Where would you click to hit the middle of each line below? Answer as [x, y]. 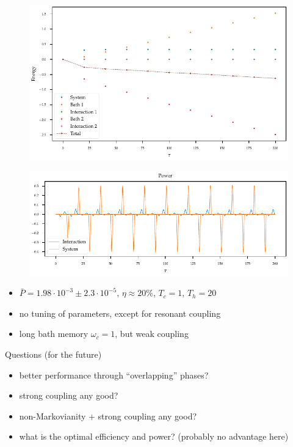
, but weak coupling [152, 334]
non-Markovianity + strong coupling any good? [108, 416]
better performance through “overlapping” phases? [114, 375]
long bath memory [54, 334]
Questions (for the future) [53, 354]
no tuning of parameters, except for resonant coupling [120, 313]
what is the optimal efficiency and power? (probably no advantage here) [154, 436]
